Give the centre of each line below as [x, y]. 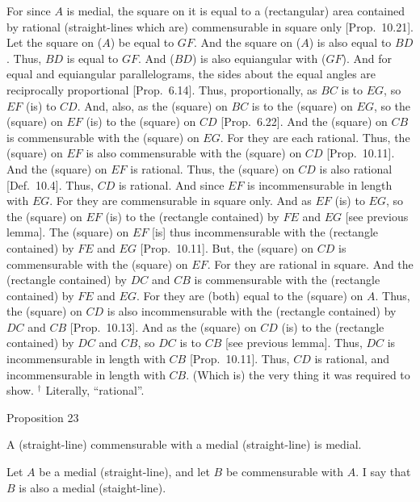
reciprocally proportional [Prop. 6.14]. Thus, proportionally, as [162, 89]
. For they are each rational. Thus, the [315, 137]
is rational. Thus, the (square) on [212, 168]
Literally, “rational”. [95, 390]
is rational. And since [171, 184]
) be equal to [142, 42]
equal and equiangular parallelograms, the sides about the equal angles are [191, 74]
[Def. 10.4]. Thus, [50, 184]
